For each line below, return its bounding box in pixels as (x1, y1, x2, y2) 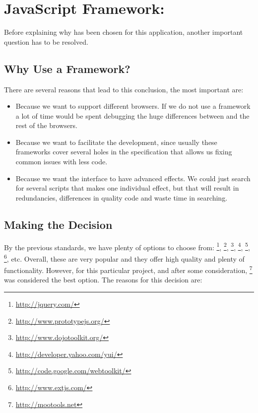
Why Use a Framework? (4, 61, 130, 76)
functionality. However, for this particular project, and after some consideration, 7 (4, 264, 253, 275)
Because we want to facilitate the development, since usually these (15, 137, 217, 147)
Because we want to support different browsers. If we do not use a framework (15, 101, 251, 111)
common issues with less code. (15, 156, 108, 167)
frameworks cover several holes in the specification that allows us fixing (15, 146, 232, 157)
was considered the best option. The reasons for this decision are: (4, 275, 202, 285)
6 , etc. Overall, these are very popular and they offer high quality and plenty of (4, 252, 245, 264)
